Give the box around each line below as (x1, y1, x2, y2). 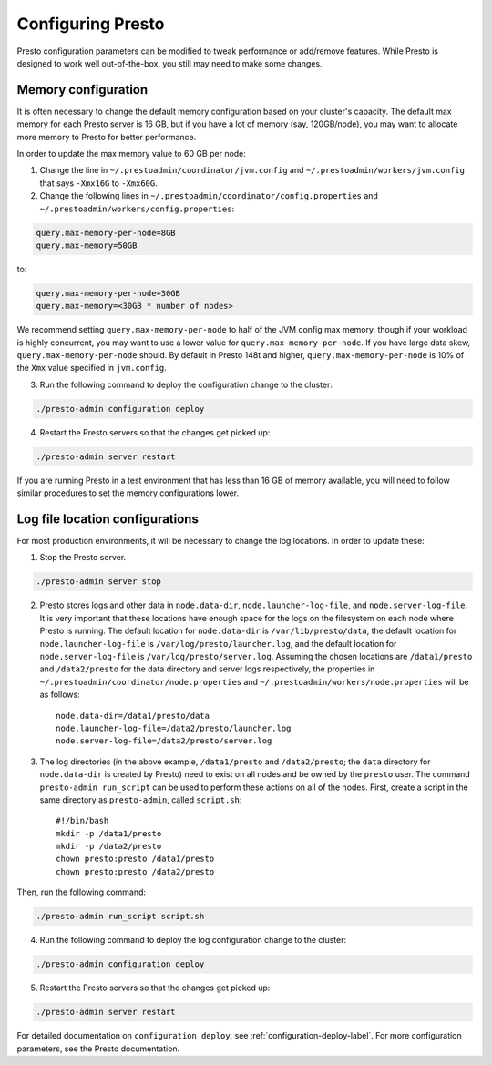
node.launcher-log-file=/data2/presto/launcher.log (56, 722, 292, 733)
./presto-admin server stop (36, 577, 161, 587)
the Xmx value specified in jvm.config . (16, 363, 168, 374)
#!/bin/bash (56, 815, 109, 826)
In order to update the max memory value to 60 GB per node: (16, 148, 246, 159)
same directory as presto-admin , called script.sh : (39, 794, 242, 805)
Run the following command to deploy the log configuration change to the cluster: (39, 935, 347, 946)
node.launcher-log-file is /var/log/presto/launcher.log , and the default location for (39, 638, 397, 649)
